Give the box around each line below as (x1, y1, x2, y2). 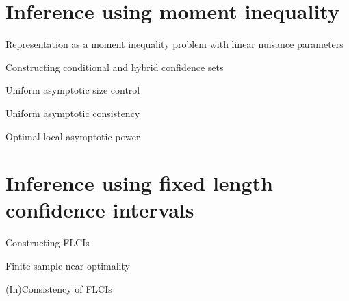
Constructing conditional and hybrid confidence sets (5, 60, 224, 74)
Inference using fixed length (5, 169, 273, 197)
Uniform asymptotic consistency (5, 105, 140, 120)
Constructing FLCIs (5, 235, 90, 250)
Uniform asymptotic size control (5, 83, 140, 97)
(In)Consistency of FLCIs (5, 281, 112, 296)
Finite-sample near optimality (5, 259, 130, 272)
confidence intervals (5, 196, 194, 224)
